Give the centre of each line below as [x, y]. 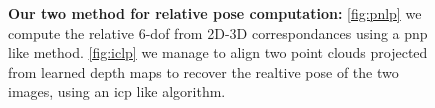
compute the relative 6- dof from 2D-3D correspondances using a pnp [218, 32]
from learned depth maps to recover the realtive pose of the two [203, 71]
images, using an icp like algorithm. [117, 91]
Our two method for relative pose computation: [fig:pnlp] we [215, 13]
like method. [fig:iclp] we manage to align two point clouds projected [218, 52]
